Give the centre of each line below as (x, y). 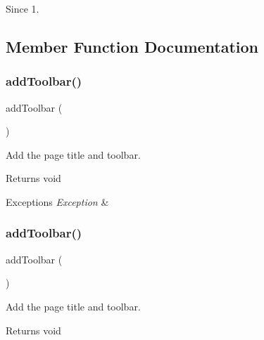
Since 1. (23, 8)
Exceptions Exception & (57, 201)
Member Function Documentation (132, 46)
